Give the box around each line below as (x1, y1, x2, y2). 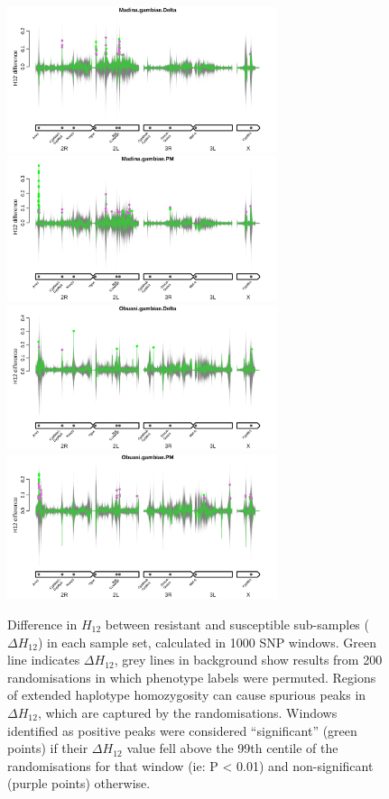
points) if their (7, 739, 88, 758)
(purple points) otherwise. (7, 774, 151, 793)
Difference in (7, 615, 78, 633)
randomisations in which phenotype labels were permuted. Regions (7, 667, 376, 686)
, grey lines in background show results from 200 (114, 650, 383, 669)
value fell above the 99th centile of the (126, 739, 338, 758)
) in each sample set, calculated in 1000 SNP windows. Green (37, 632, 376, 651)
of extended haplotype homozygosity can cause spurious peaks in (7, 685, 366, 704)
